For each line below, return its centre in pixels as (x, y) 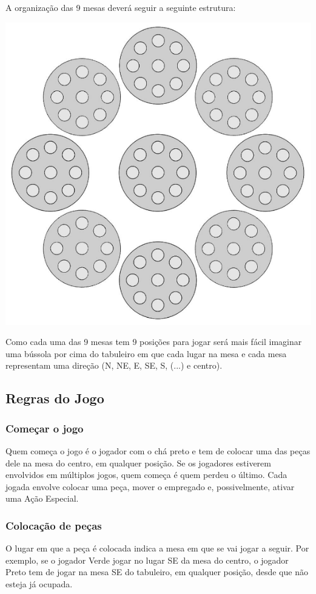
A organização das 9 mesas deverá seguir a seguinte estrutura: (121, 7)
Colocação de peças (54, 525)
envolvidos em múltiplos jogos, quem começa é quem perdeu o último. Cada (146, 475)
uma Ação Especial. (42, 498)
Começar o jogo (45, 428)
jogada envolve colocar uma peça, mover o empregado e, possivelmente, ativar (150, 486)
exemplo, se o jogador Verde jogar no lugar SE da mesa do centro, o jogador (147, 560)
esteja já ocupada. (39, 583)
